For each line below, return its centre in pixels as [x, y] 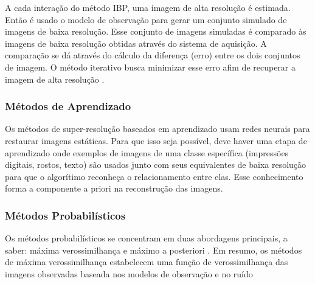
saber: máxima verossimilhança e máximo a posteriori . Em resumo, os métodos [154, 250]
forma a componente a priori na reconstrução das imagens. [114, 188]
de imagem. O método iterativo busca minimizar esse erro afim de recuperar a [151, 67]
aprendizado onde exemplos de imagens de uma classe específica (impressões [147, 152]
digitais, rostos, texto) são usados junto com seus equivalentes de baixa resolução [156, 165]
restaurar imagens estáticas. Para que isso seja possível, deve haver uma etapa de [156, 140]
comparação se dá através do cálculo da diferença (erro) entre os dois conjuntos [153, 55]
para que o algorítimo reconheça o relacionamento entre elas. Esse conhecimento [154, 176]
